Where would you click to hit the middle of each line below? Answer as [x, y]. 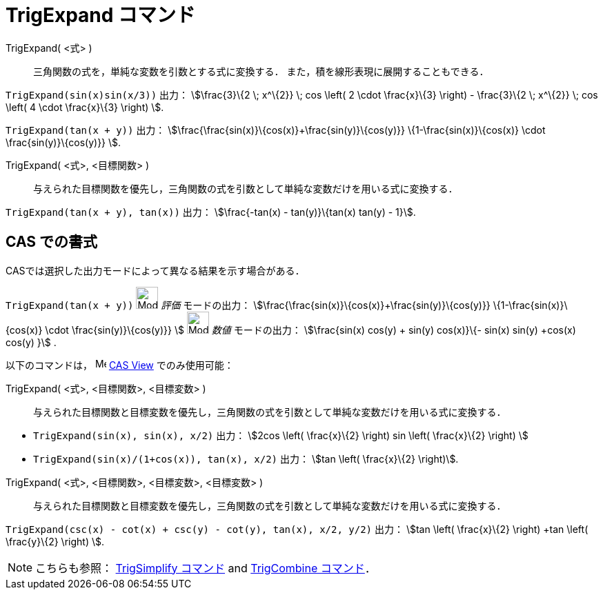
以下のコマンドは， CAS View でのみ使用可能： [120, 365]
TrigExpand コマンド [101, 15]
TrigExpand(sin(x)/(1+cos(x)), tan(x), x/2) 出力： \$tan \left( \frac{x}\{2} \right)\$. [246, 458]
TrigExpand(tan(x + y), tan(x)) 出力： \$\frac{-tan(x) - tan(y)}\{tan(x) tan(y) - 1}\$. [211, 212]
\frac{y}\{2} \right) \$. [55, 541]
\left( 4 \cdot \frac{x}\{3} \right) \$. [85, 107]
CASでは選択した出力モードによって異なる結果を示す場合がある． [155, 270]
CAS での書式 [52, 242]
